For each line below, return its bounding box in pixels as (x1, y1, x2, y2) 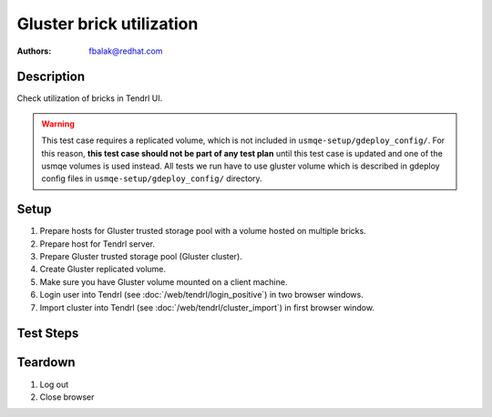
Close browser (39, 392, 95, 402)
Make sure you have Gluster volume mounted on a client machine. (39, 276, 288, 287)
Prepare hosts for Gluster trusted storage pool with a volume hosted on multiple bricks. (39, 226, 366, 237)
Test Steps (16, 326, 79, 341)
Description (16, 69, 86, 85)
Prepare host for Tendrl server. (39, 238, 155, 249)
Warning (41, 118, 75, 129)
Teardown (16, 355, 77, 371)
